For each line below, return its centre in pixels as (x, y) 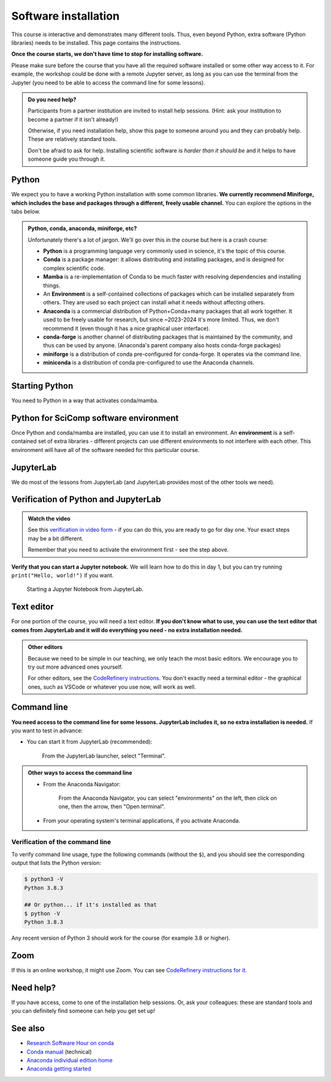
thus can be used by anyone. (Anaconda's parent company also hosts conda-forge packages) (162, 345)
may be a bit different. (56, 538)
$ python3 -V (44, 879)
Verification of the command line (61, 842)
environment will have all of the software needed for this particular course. (105, 450)
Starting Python (42, 386)
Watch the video (49, 519)
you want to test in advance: (47, 731)
